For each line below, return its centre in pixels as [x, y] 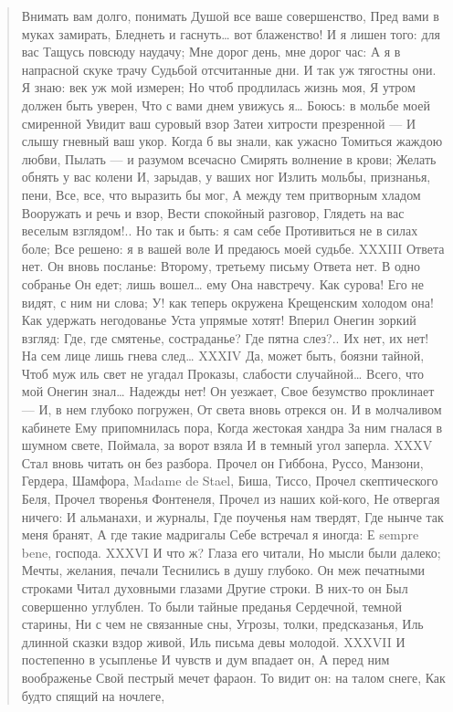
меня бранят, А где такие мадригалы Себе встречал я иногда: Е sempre [220, 534]
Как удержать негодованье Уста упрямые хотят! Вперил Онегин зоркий [219, 320]
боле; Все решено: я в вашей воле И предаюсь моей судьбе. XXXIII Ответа [233, 248]
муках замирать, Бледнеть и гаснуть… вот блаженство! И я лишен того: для [231, 33]
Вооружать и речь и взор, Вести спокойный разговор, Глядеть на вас [213, 212]
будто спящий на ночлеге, [93, 695]
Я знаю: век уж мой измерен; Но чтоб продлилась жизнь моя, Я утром [218, 87]
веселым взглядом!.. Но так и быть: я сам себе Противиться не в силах [220, 230]
